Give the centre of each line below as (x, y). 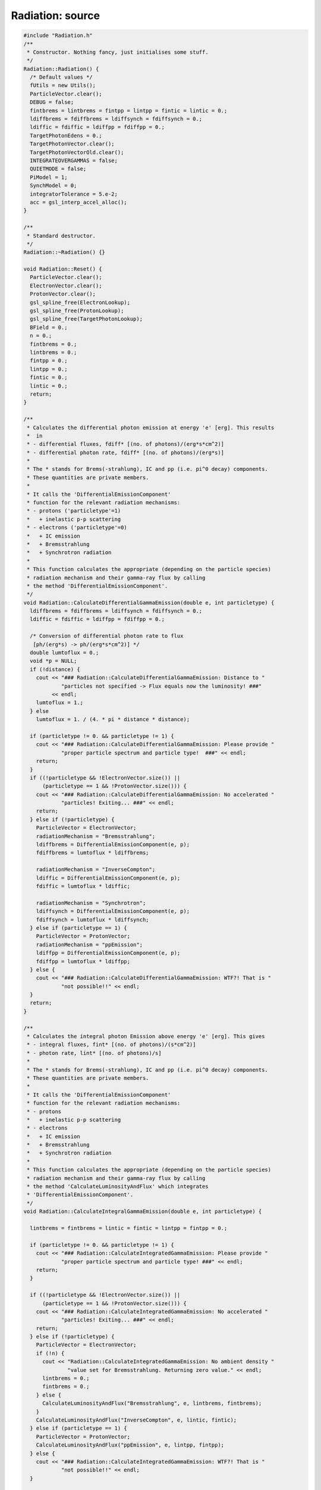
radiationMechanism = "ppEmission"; (89, 944)
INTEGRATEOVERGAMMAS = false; (74, 161)
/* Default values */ (62, 77)
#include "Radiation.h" (58, 35)
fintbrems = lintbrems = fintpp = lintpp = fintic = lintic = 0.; (129, 111)
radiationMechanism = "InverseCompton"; (96, 870)
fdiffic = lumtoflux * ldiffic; (83, 886)
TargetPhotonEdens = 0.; (66, 135)
